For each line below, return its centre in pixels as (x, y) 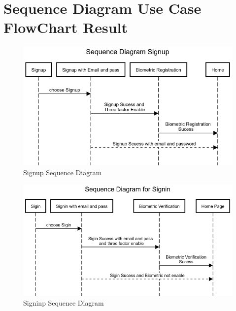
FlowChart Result (66, 27)
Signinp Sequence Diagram (64, 302)
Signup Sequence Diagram (63, 172)
